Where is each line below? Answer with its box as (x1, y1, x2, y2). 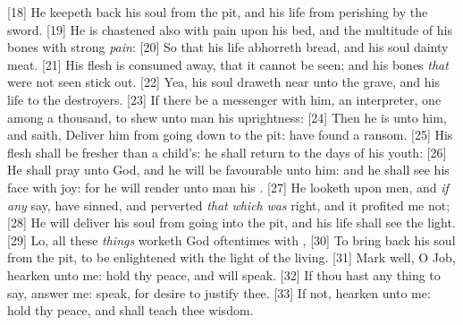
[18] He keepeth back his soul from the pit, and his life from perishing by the (7, 3, 428, 21)
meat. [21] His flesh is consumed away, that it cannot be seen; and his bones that (7, 55, 449, 73)
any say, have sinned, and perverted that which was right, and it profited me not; (7, 195, 450, 214)
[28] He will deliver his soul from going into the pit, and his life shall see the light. (7, 213, 456, 232)
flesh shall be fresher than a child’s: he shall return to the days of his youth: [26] (7, 142, 447, 161)
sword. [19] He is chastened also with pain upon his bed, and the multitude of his (7, 20, 452, 38)
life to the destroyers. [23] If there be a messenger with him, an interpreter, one (7, 90, 442, 108)
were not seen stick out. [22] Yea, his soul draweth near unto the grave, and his (7, 73, 440, 91)
